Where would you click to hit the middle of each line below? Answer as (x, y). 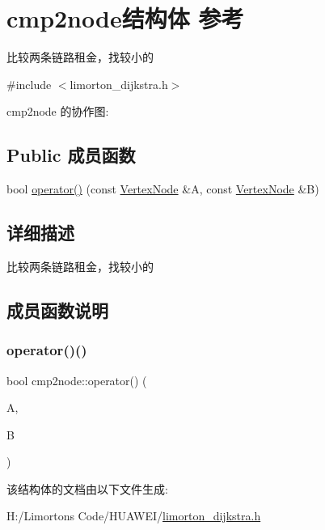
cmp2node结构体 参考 (125, 18)
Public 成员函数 (71, 155)
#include (29, 84)
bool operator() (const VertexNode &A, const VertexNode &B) (163, 189)
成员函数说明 (57, 310)
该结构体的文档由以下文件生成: (87, 488)
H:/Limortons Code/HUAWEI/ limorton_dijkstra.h (134, 516)
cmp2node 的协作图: (58, 111)
